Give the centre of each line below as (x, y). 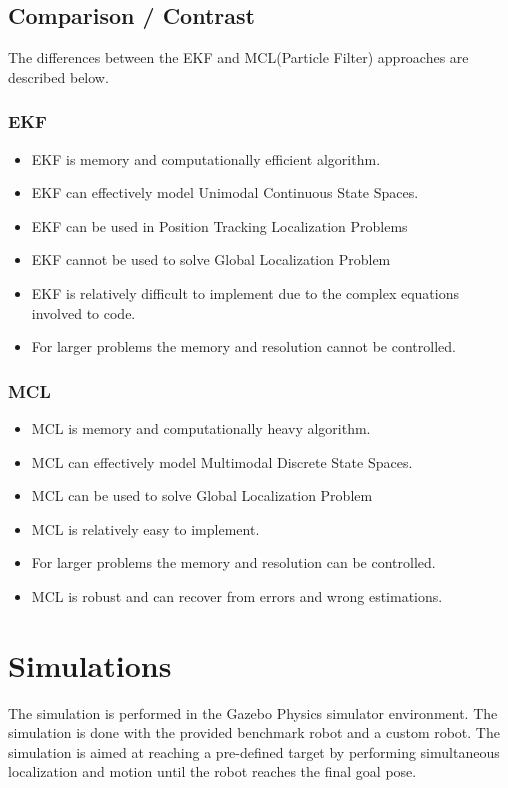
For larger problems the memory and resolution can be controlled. (233, 562)
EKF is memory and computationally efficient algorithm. (206, 158)
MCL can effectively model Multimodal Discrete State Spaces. (222, 461)
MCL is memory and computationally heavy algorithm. (201, 427)
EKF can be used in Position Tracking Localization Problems (219, 225)
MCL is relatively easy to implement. (145, 528)
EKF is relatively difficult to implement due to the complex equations (245, 292)
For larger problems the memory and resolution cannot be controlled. (243, 346)
